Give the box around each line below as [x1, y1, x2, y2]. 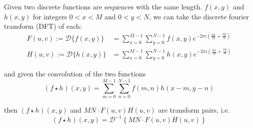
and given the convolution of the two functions [4, 68, 146, 79]
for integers [33, 11, 67, 21]
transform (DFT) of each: [4, 21, 82, 31]
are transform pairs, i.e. [158, 105, 230, 115]
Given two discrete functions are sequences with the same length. [4, 1, 202, 11]
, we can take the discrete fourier [149, 11, 249, 21]
